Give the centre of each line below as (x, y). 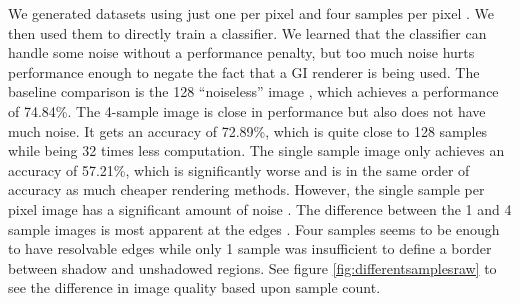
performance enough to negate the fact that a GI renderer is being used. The (244, 71)
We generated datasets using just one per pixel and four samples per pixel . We (251, 13)
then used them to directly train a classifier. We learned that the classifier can (247, 32)
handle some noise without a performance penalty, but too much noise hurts (241, 52)
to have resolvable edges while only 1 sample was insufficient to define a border (250, 248)
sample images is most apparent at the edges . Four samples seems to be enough (254, 228)
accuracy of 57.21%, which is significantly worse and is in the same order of (239, 169)
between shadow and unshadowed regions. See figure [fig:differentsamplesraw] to (252, 267)
